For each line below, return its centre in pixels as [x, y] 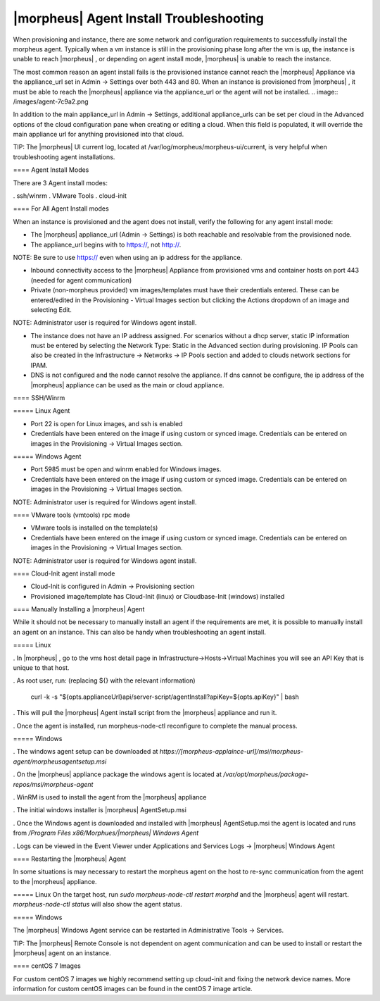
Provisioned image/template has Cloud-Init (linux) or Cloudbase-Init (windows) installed [158, 596]
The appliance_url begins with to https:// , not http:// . [106, 244]
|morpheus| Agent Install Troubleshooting [138, 18]
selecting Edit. [51, 309]
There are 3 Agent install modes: [61, 182]
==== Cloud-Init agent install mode [64, 573]
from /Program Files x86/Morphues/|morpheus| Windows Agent [106, 833]
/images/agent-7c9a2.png [51, 101]
